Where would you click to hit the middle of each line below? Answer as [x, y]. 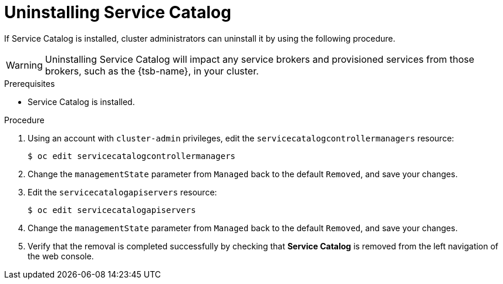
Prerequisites [30, 83]
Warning [24, 65]
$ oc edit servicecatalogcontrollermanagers [132, 156]
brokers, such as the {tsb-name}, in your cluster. [152, 71]
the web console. [61, 256]
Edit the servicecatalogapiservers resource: [122, 192]
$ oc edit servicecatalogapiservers [112, 210]
